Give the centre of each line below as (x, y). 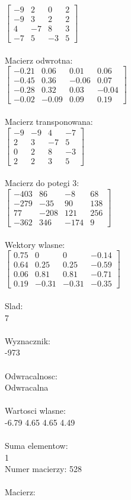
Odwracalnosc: (31, 375)
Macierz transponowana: (49, 122)
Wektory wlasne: (35, 244)
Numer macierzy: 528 (43, 469)
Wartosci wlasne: (35, 411)
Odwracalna (27, 387)
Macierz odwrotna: (39, 60)
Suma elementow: (36, 446)
